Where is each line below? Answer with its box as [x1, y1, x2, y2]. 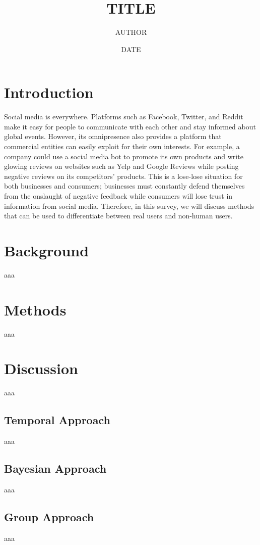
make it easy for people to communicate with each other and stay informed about [4, 121, 256, 131]
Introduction [4, 82, 94, 103]
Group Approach [4, 509, 94, 524]
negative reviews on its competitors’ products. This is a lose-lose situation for [4, 170, 243, 181]
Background [4, 240, 89, 260]
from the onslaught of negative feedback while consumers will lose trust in [4, 191, 233, 201]
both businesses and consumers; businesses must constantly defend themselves [4, 180, 245, 191]
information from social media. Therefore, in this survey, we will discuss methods [4, 200, 254, 211]
